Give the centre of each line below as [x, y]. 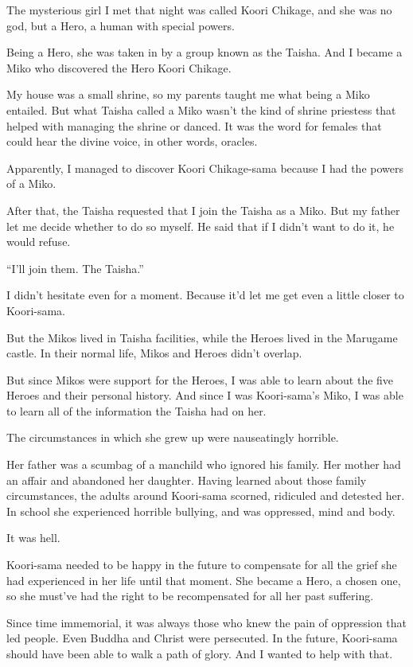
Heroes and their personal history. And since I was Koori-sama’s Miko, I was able [205, 395]
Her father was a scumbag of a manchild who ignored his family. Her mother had [204, 464]
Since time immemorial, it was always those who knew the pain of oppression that [206, 622]
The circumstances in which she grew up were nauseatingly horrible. [173, 437]
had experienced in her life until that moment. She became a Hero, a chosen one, [204, 580]
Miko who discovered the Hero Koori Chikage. [119, 67]
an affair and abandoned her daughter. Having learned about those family [187, 480]
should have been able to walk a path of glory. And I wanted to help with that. [200, 653]
